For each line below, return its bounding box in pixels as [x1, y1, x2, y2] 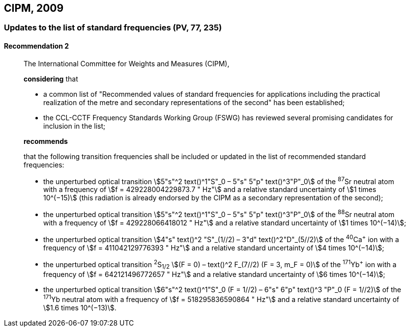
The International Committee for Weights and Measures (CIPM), [24, 59, 230, 68]
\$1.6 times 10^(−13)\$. [43, 303, 117, 312]
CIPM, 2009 [4, 2, 64, 14]
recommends [24, 137, 68, 145]
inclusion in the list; [43, 121, 106, 130]
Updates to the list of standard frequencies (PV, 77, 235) [4, 23, 222, 33]
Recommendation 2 [4, 42, 69, 51]
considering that [24, 74, 78, 83]
